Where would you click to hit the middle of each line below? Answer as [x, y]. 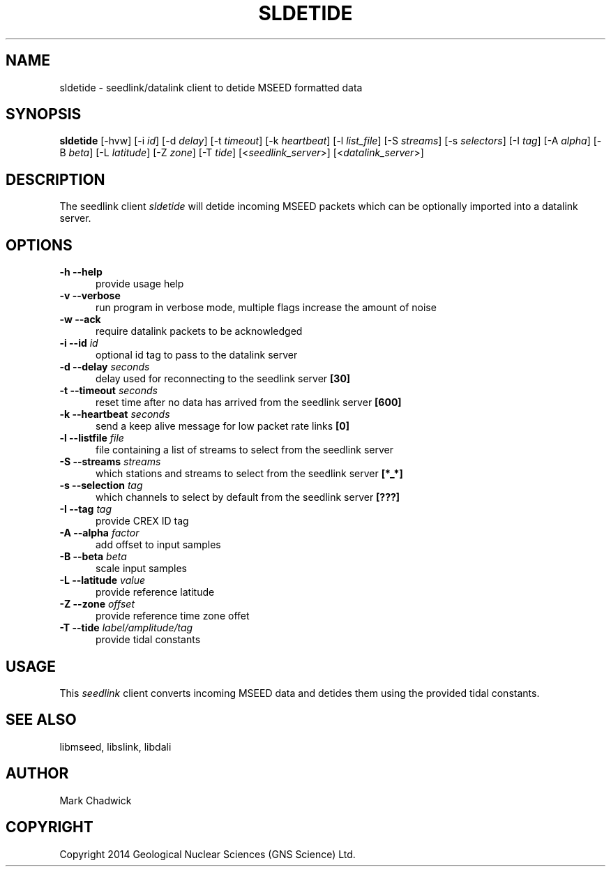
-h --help [81, 272]
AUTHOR [37, 774]
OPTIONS [39, 245]
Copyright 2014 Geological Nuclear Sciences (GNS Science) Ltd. [208, 854]
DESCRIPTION [55, 179]
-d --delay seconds [105, 367]
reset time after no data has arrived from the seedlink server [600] [249, 403]
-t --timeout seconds [108, 391]
